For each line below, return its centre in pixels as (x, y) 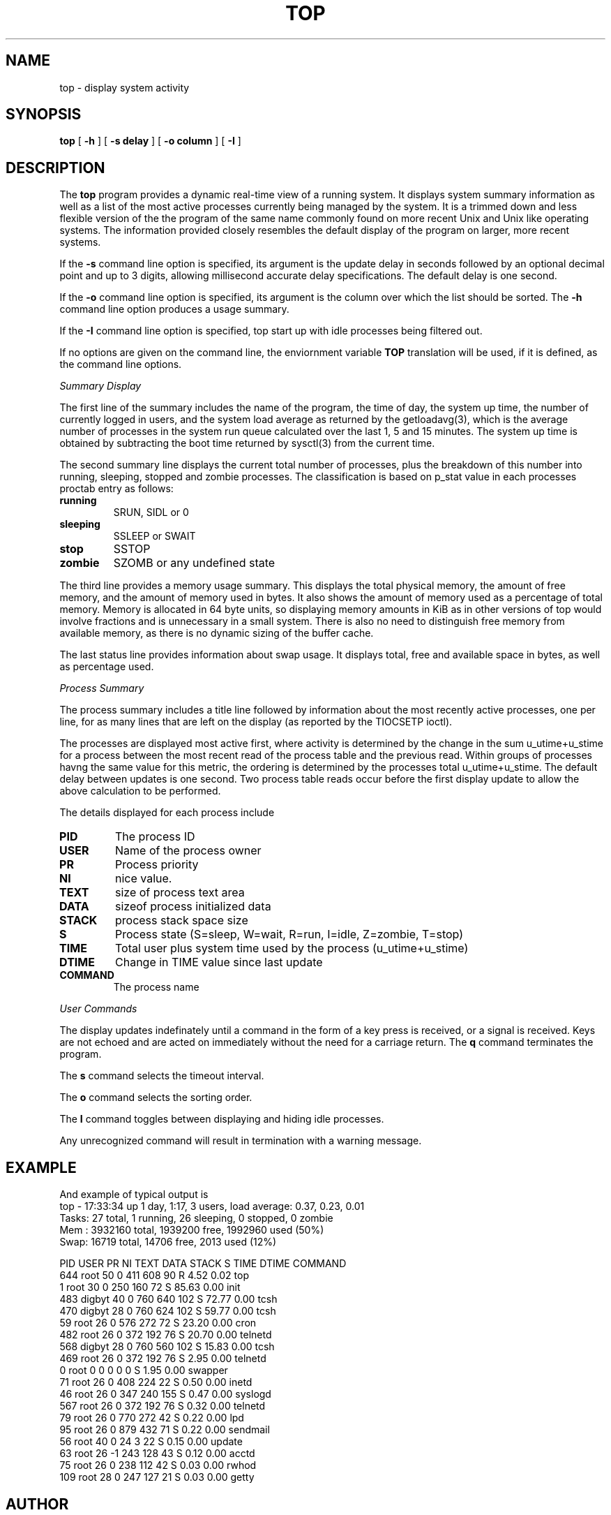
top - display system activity (125, 87)
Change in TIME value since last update (219, 962)
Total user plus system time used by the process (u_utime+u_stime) (292, 948)
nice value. (144, 879)
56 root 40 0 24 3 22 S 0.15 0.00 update (151, 1442)
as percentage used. (107, 667)
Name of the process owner (188, 851)
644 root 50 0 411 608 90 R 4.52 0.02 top (154, 1276)
